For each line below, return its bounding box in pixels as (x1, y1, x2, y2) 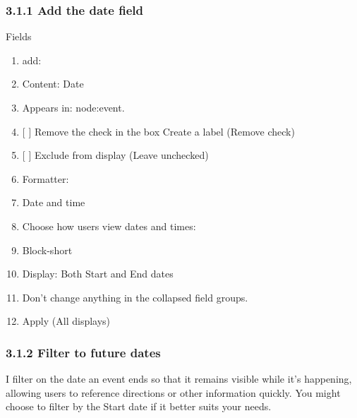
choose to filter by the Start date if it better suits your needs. (6, 399, 272, 414)
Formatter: (22, 171, 69, 186)
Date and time (22, 195, 85, 210)
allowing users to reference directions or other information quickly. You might (6, 385, 341, 400)
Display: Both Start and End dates (22, 266, 174, 281)
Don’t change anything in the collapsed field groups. (22, 289, 248, 304)
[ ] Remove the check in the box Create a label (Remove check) (22, 124, 295, 138)
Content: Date (22, 76, 84, 91)
